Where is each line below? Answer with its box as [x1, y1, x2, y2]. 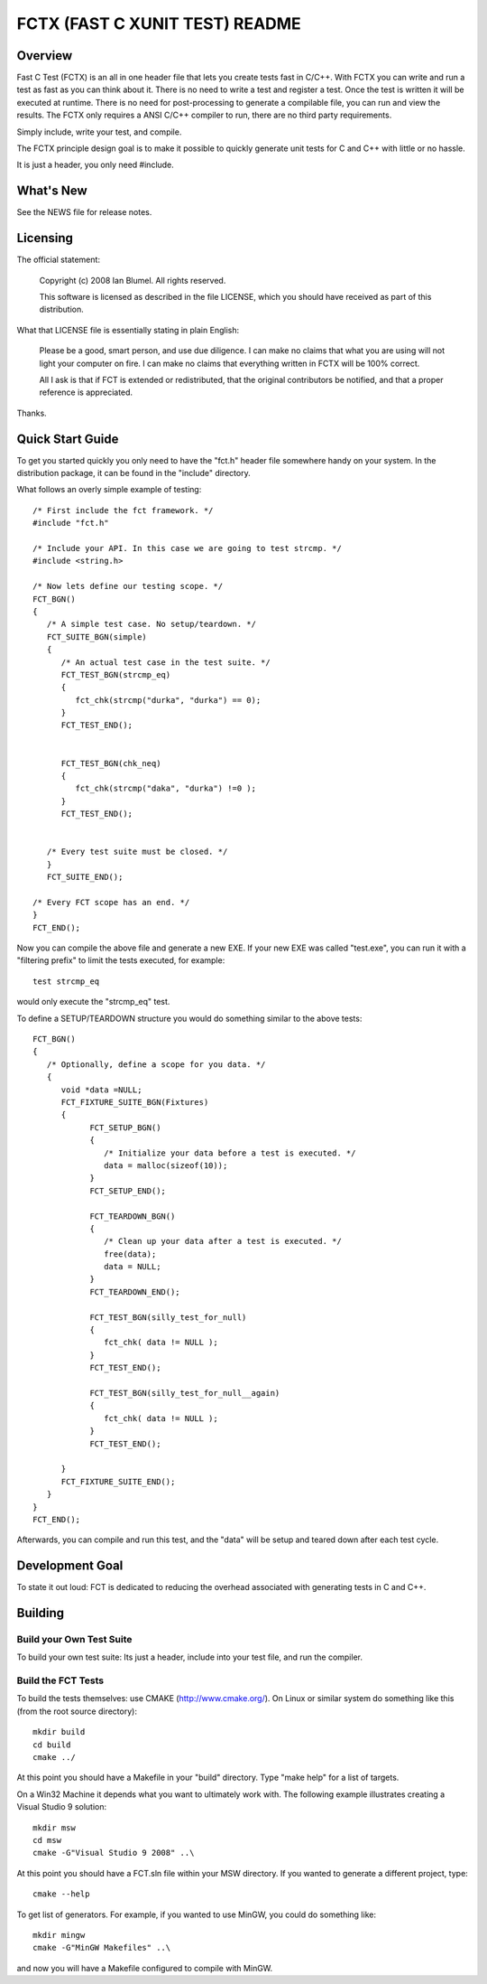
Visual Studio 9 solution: [16, 1802, 107, 1812]
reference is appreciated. [39, 387, 133, 398]
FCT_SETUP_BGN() [89, 1122, 161, 1133]
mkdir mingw [32, 1930, 86, 1940]
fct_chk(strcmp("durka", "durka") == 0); [75, 695, 262, 705]
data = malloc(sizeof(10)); [104, 1160, 228, 1170]
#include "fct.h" [32, 518, 109, 529]
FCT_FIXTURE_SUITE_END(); [60, 1476, 176, 1486]
